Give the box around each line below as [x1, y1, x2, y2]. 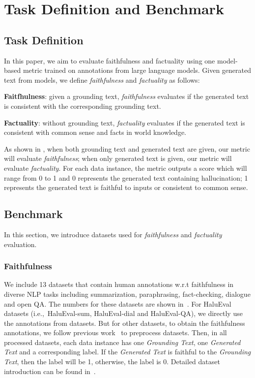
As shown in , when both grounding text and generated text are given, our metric [4, 143, 250, 154]
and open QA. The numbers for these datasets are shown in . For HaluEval [4, 298, 231, 309]
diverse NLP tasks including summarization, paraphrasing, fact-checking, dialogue [4, 288, 251, 299]
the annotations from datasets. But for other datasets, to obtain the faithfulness [4, 317, 245, 328]
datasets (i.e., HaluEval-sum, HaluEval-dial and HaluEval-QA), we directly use [4, 308, 243, 318]
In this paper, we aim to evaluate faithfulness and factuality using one [4, 55, 215, 65]
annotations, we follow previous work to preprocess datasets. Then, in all [4, 327, 227, 338]
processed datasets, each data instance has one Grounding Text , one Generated [4, 337, 241, 347]
